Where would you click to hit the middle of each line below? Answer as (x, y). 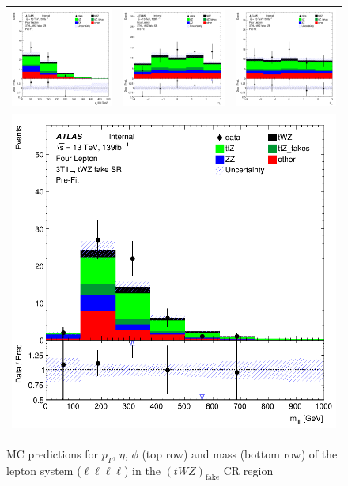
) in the (142, 470)
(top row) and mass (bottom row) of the (240, 453)
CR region (248, 470)
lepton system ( (44, 470)
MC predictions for (53, 453)
